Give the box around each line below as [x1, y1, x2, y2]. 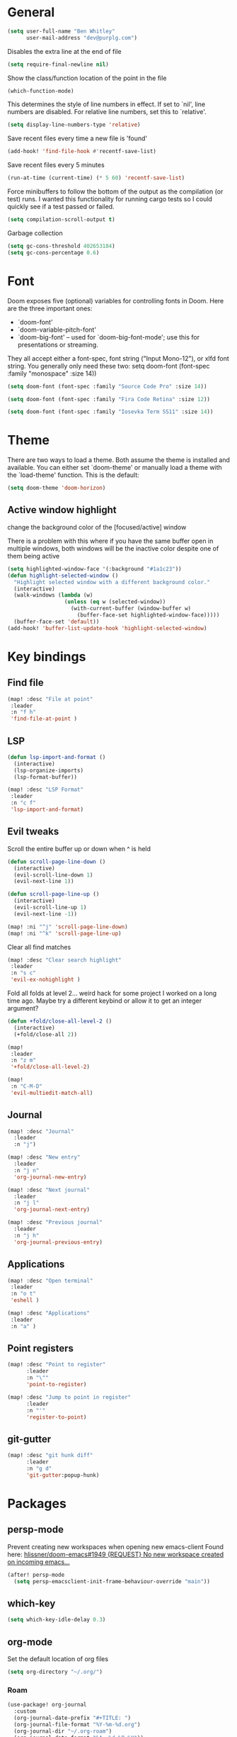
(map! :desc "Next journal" [7, 1186, 91, 1193]
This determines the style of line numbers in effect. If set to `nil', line [7, 100, 206, 108]
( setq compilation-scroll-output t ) [7, 216, 115, 223]
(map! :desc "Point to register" [7, 1361, 106, 1368]
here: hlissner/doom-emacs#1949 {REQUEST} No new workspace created [7, 1550, 224, 1558]
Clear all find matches [7, 943, 71, 951]
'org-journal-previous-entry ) [13, 1238, 103, 1246]
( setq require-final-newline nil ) [7, 61, 110, 68]
